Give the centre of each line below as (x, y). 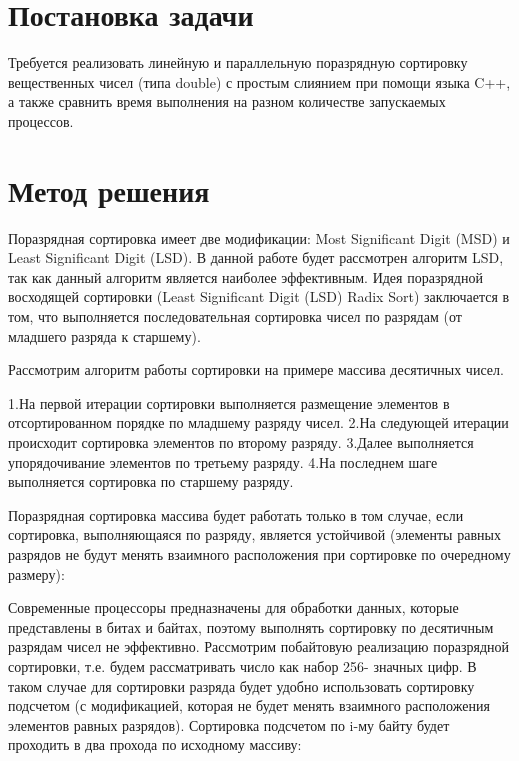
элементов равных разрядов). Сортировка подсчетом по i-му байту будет (229, 724)
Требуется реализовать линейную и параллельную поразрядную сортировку (238, 62)
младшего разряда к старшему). (104, 335)
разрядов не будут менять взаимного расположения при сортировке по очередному (259, 553)
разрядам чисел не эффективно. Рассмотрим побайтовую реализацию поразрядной (259, 646)
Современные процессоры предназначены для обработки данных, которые (233, 607)
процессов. (41, 120)
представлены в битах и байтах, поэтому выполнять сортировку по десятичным (251, 626)
